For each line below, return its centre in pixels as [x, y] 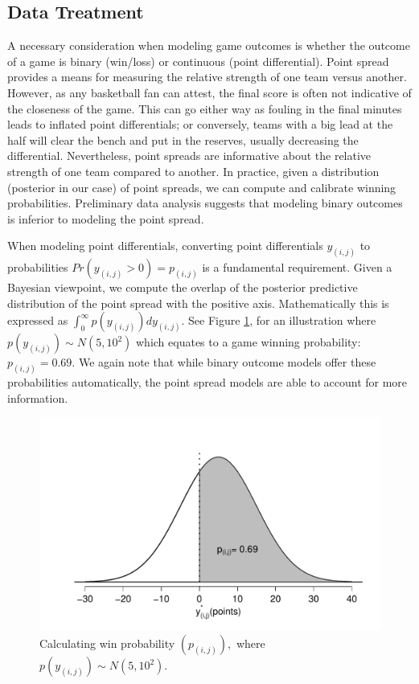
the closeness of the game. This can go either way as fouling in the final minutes [205, 108]
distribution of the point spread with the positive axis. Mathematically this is [198, 303]
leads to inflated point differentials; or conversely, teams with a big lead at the [200, 124]
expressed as [38, 320]
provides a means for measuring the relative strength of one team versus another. [207, 77]
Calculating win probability [107, 643]
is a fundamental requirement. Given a [297, 267]
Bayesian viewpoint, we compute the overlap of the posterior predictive [183, 287]
